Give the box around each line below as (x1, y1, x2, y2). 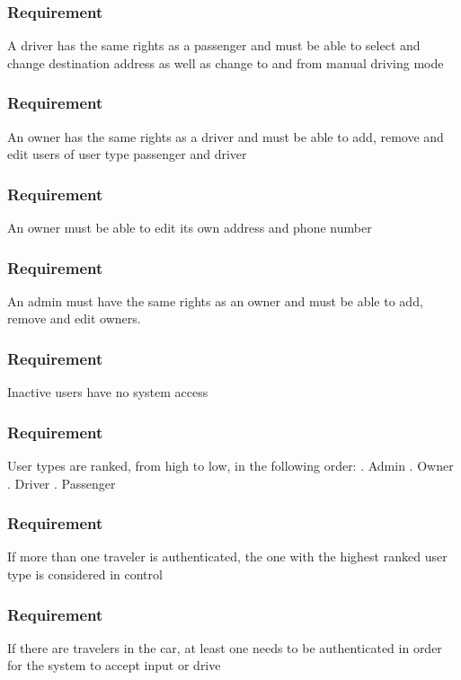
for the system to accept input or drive (7, 656, 221, 675)
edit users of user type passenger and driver (7, 145, 247, 163)
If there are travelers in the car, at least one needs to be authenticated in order (7, 638, 442, 657)
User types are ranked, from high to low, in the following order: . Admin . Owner (7, 456, 454, 475)
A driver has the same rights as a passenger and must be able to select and (7, 36, 421, 55)
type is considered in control (7, 565, 163, 584)
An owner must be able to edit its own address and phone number (7, 218, 372, 237)
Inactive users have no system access (7, 383, 208, 402)
